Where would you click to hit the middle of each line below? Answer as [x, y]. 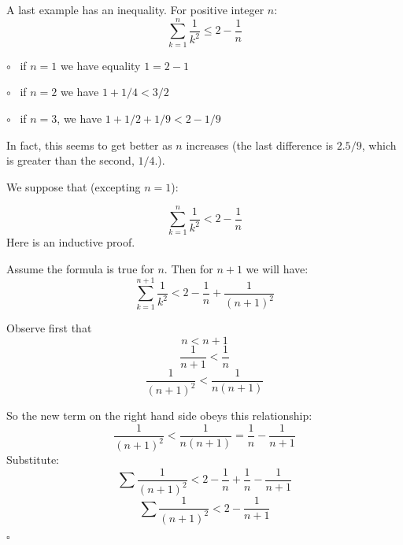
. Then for [189, 269]
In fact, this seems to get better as [89, 145]
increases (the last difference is [260, 145]
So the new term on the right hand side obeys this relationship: [159, 415]
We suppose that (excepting [74, 186]
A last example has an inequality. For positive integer [135, 9]
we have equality [101, 65]
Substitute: [33, 460]
